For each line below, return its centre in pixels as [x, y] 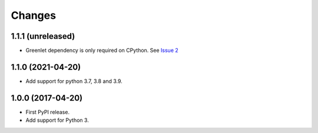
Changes [33, 15]
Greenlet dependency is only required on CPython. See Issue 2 [102, 51]
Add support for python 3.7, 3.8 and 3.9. [74, 81]
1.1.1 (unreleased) [43, 36]
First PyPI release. [48, 112]
